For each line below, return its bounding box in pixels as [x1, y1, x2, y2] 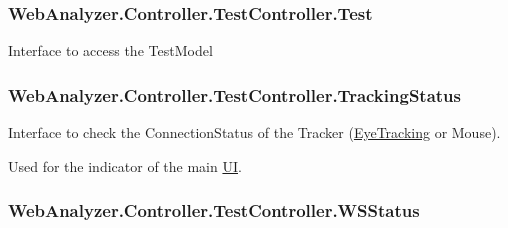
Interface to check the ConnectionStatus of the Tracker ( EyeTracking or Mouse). [8, 122, 501, 143]
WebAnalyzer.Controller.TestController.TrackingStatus [8, 82, 461, 107]
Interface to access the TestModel [8, 40, 213, 61]
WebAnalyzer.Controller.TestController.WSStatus [8, 198, 420, 223]
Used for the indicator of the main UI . [8, 155, 242, 176]
